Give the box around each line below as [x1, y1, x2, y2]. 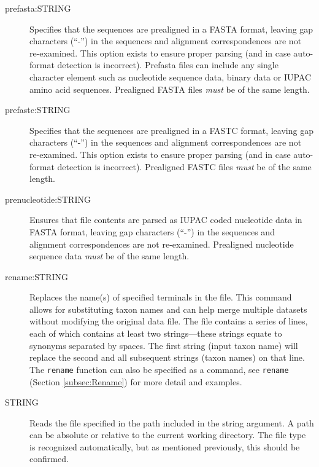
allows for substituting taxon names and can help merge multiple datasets [29, 302, 307, 315]
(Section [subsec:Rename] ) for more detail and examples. [29, 375, 242, 388]
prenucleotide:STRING [5, 192, 91, 205]
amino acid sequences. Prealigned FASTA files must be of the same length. [29, 82, 310, 95]
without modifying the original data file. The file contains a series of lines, [29, 315, 308, 328]
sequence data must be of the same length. [29, 249, 190, 262]
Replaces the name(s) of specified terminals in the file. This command [29, 291, 292, 304]
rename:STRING [5, 270, 68, 283]
